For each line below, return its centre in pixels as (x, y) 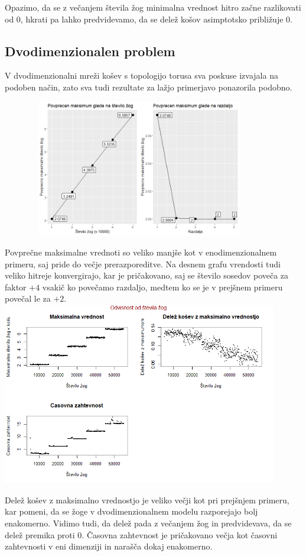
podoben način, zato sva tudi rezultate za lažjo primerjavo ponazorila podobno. (149, 87)
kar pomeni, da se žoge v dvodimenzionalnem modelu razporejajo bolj (131, 511)
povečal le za (28, 298)
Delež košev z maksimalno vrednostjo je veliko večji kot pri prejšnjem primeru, (147, 500)
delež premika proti (40, 534)
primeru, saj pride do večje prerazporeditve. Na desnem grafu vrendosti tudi (143, 264)
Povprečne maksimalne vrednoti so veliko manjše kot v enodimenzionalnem (141, 252)
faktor (16, 287)
